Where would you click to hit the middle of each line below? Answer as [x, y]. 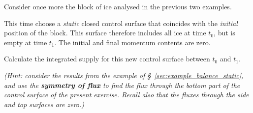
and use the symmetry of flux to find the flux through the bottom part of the [122, 85]
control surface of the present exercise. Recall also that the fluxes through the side [126, 95]
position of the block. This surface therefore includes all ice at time [105, 33]
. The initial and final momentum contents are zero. [132, 42]
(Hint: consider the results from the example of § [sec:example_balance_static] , [124, 75]
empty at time [26, 42]
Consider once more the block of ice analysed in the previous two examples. [118, 6]
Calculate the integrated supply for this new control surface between [107, 59]
